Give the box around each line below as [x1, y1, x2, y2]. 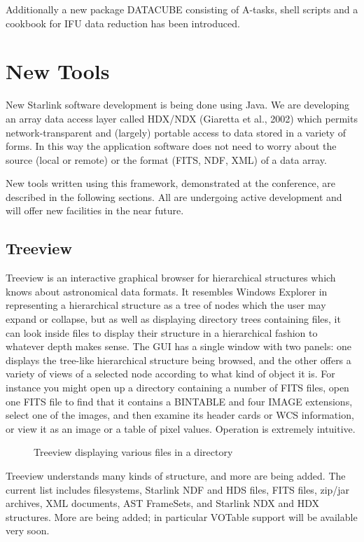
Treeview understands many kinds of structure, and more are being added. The [6, 468, 346, 482]
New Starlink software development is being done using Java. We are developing [6, 97, 349, 112]
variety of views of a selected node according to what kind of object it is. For [6, 366, 335, 381]
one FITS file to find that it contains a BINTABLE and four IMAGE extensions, [6, 394, 353, 408]
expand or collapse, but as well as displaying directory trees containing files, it [6, 312, 341, 326]
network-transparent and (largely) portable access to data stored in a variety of [6, 125, 346, 139]
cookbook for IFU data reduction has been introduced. [6, 15, 240, 30]
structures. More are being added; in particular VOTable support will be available [6, 509, 358, 524]
